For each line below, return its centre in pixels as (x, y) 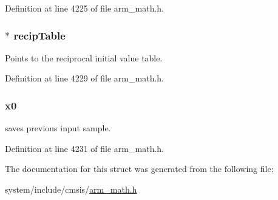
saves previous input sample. (58, 128)
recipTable (39, 35)
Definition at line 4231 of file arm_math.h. (84, 148)
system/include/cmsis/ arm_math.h (71, 189)
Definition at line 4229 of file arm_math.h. (84, 78)
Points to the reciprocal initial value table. (84, 57)
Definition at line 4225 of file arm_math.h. (84, 8)
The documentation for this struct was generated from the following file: (139, 169)
